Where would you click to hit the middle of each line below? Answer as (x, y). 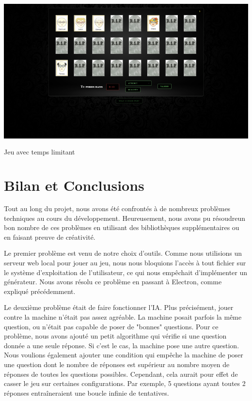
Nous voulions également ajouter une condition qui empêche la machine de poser (124, 355)
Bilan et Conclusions (74, 185)
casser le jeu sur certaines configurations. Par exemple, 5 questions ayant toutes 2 (125, 383)
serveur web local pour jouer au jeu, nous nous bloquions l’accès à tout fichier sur (125, 262)
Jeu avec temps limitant (39, 152)
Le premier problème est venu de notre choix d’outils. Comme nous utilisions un (123, 253)
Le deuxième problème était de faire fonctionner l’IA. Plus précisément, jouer (119, 307)
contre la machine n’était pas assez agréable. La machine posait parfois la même (123, 316)
